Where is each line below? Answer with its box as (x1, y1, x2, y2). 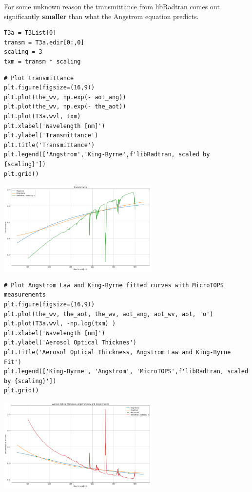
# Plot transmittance (4, 74, 74, 82)
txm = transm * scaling (4, 58, 81, 65)
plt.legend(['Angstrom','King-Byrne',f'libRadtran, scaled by (4, 151, 210, 158)
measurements (4, 291, 46, 299)
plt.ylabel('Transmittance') (4, 132, 98, 139)
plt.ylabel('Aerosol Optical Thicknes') (4, 339, 137, 346)
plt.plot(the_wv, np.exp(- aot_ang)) (4, 93, 126, 101)
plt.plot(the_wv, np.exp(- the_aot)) (4, 103, 126, 110)
